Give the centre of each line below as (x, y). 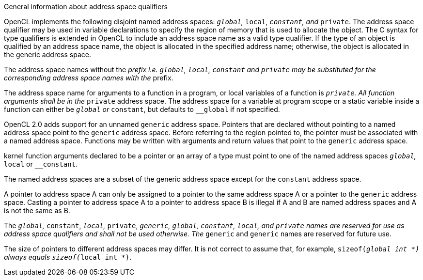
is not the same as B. (37, 210)
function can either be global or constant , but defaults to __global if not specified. (142, 109)
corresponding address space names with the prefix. (89, 78)
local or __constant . (41, 164)
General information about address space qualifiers (86, 7)
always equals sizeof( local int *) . (68, 257)
